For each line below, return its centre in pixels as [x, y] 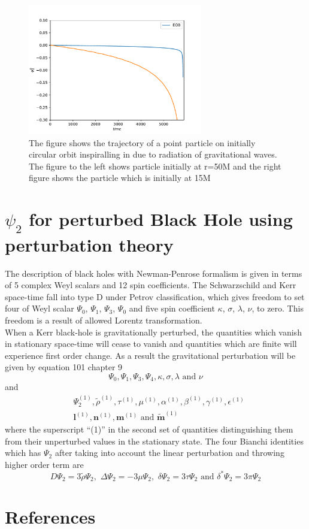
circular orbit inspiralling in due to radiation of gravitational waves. [153, 154]
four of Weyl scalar [40, 308]
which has [23, 453]
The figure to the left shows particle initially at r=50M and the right [155, 166]
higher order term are [44, 464]
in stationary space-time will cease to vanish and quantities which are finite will [151, 344]
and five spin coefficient [172, 308]
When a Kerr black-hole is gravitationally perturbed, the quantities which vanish [153, 332]
